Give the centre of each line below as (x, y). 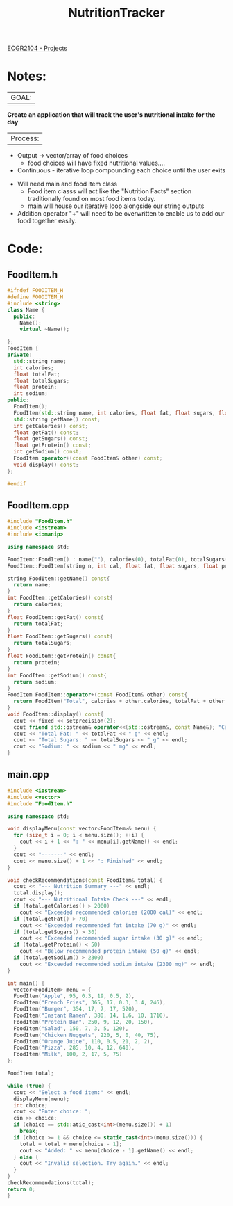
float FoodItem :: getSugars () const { (60, 637)
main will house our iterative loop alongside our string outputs (116, 206)
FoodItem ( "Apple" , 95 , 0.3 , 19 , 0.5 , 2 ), (74, 996)
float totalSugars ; (42, 380)
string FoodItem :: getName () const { (59, 579)
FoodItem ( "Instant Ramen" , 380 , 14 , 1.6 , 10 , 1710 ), (91, 1015)
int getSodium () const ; (48, 452)
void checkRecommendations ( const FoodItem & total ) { (85, 880)
